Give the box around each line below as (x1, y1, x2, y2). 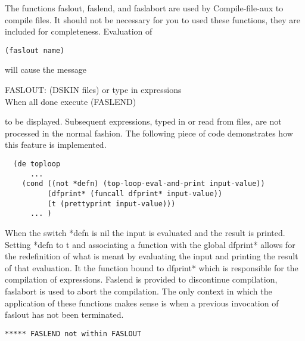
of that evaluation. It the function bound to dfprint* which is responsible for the (5, 261, 298, 274)
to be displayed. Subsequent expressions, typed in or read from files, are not (5, 115, 282, 128)
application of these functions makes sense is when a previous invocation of (5, 296, 279, 309)
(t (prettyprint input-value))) (47, 199, 176, 208)
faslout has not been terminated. (5, 308, 124, 321)
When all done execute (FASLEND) (5, 95, 136, 107)
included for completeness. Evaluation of (5, 25, 152, 38)
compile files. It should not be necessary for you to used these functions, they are (5, 13, 301, 26)
